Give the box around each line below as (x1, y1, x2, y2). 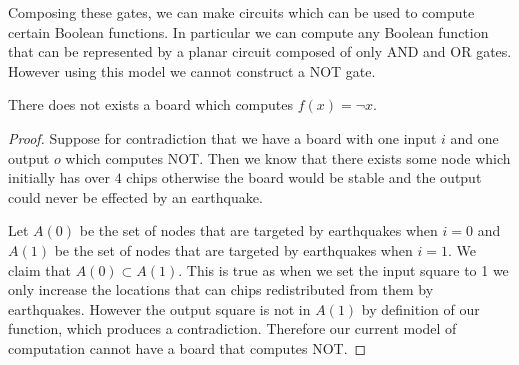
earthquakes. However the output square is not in (8, 298, 311, 319)
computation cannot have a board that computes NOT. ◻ (8, 337, 367, 358)
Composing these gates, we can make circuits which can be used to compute (8, 2, 475, 22)
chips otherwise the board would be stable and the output (126, 167, 482, 188)
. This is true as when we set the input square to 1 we (178, 259, 509, 280)
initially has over (8, 167, 111, 188)
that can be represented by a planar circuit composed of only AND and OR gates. (8, 41, 512, 62)
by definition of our (361, 298, 480, 319)
